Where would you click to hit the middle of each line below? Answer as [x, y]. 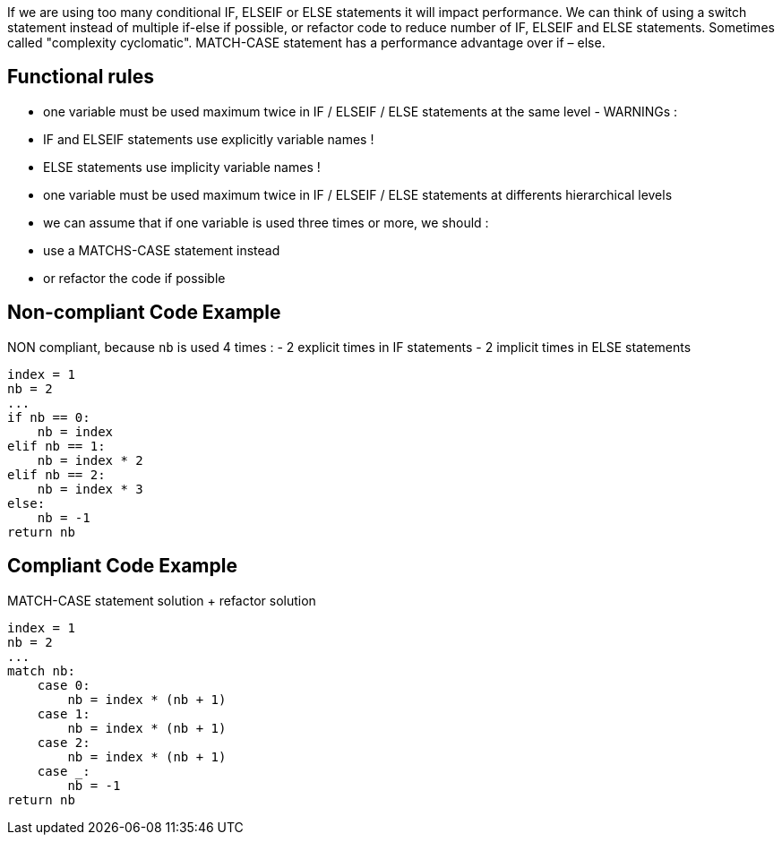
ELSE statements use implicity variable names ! [182, 167]
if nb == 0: [49, 417]
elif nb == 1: [56, 446]
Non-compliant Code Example [144, 313]
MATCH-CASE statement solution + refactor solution [162, 600]
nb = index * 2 [90, 460]
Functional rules [81, 77]
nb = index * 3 [90, 489]
